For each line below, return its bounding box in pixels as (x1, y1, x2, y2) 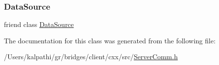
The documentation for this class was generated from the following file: (4, 35, 216, 45)
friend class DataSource (4, 19, 74, 29)
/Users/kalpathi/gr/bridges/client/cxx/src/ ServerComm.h (4, 52, 178, 62)
